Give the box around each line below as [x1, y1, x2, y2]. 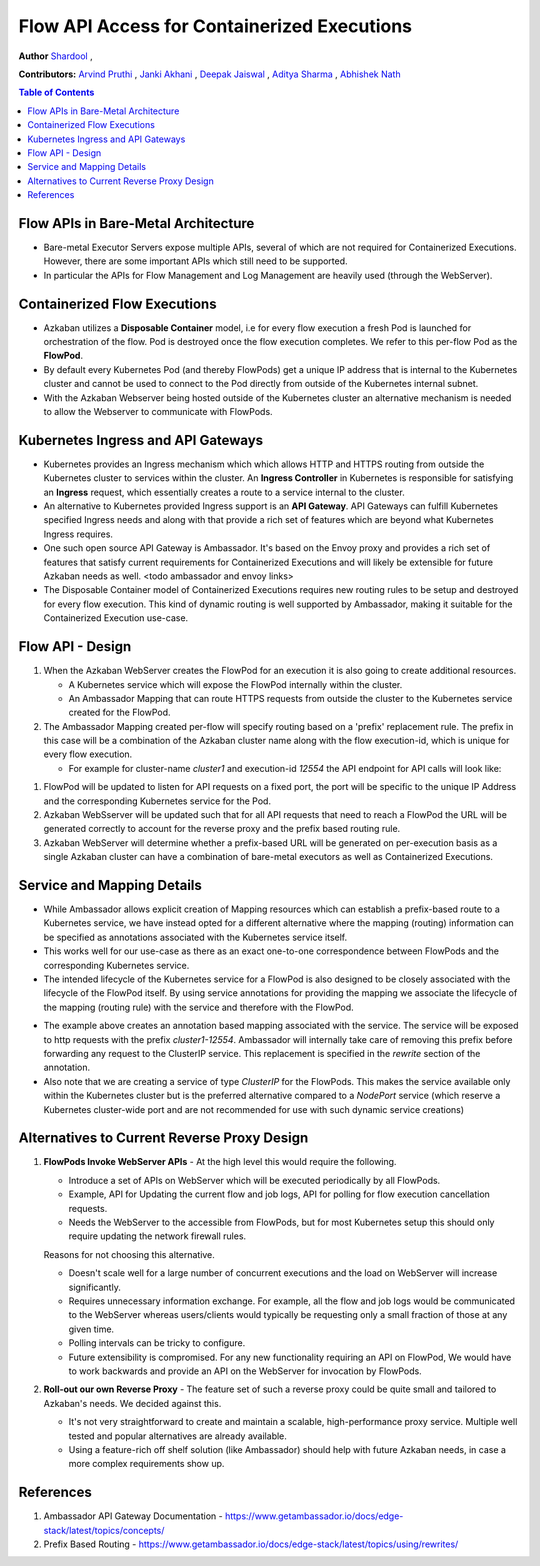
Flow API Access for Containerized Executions [18, 15, 413, 37]
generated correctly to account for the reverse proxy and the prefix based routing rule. [43, 823, 401, 835]
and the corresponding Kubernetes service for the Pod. [43, 795, 272, 807]
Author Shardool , [18, 50, 94, 62]
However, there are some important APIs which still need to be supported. [43, 255, 349, 267]
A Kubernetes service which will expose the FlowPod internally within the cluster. [68, 678, 403, 690]
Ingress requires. [43, 528, 114, 540]
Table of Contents [18, 86, 95, 99]
